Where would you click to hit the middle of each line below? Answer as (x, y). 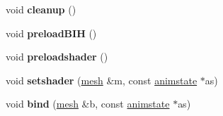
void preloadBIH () (51, 33)
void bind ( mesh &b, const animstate (88, 104)
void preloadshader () (57, 57)
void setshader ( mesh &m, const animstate (102, 80)
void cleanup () (41, 9)
